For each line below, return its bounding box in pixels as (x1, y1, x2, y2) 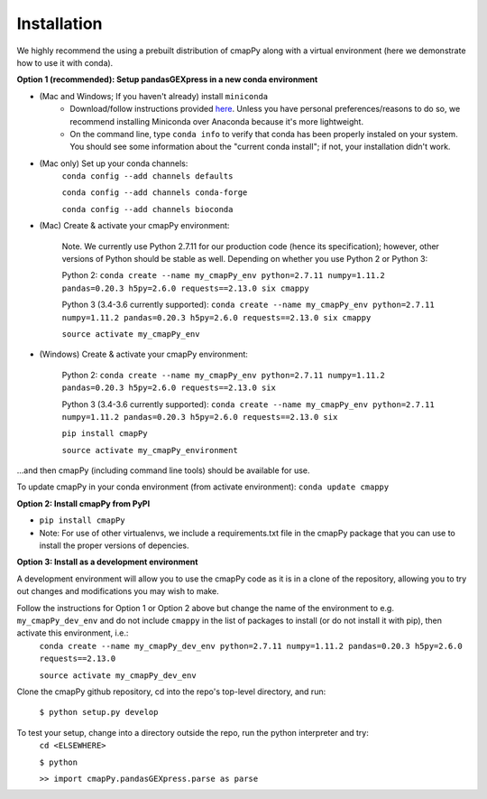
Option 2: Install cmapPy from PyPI (16, 497, 151, 509)
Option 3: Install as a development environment (16, 556, 198, 568)
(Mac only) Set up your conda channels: (39, 158, 188, 169)
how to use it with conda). (16, 57, 114, 68)
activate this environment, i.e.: (16, 627, 129, 638)
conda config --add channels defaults (61, 172, 234, 181)
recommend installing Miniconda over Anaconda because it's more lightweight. (69, 116, 364, 126)
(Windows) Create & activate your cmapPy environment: (39, 348, 248, 360)
